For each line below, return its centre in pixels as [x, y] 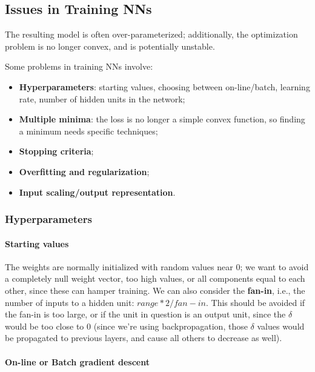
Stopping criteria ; [56, 151]
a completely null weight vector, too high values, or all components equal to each [155, 278]
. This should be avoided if [256, 302]
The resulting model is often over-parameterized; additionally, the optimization [151, 34]
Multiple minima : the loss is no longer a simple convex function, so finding [162, 119]
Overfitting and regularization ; [84, 171]
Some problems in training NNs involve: [79, 66]
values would [281, 326]
